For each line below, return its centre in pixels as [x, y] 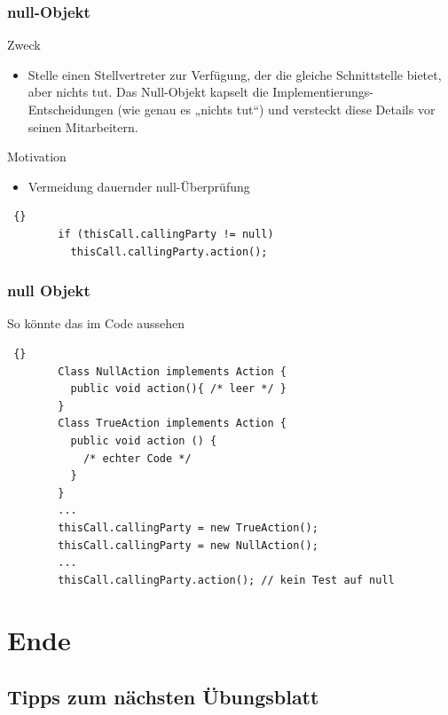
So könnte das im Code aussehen [96, 323]
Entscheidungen [71, 109]
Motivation [37, 157]
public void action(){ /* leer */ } [178, 389]
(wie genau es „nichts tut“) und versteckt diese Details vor [276, 109]
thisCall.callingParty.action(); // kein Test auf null [226, 580]
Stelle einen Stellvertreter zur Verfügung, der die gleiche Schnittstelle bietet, [235, 74]
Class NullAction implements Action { [172, 371]
